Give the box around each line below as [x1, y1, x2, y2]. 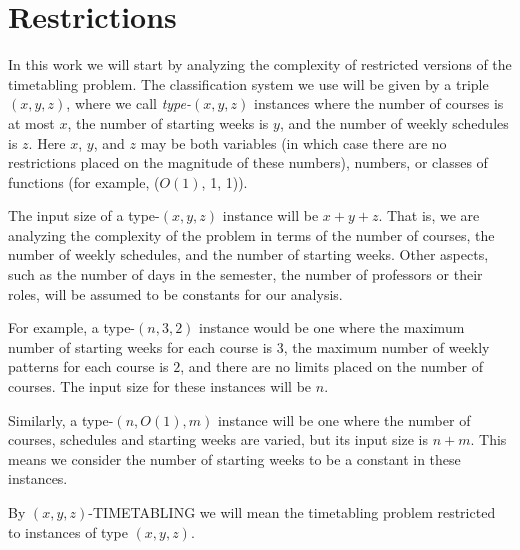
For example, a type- [8, 317, 136, 338]
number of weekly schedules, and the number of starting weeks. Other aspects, [8, 244, 489, 265]
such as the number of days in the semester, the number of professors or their [8, 264, 483, 285]
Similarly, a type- [8, 409, 114, 430]
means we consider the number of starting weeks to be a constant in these [8, 448, 461, 469]
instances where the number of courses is [254, 93, 504, 114]
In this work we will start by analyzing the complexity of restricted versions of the [8, 54, 512, 75]
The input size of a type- [8, 205, 160, 226]
